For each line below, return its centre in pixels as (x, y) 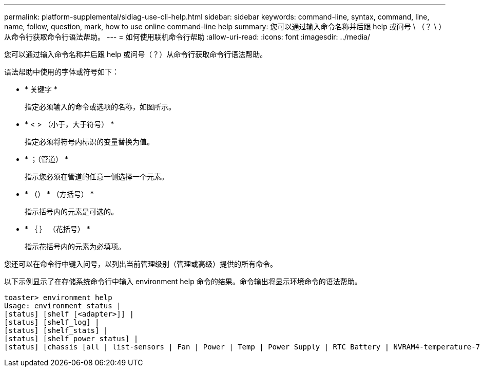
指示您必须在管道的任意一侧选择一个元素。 (96, 177)
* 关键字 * (41, 89)
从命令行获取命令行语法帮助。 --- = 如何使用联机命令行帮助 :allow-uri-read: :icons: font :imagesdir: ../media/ (187, 37)
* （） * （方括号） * (59, 194)
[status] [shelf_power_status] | (71, 339)
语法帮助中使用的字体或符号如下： (62, 72)
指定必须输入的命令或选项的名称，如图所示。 (100, 107)
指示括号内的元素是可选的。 (71, 211)
